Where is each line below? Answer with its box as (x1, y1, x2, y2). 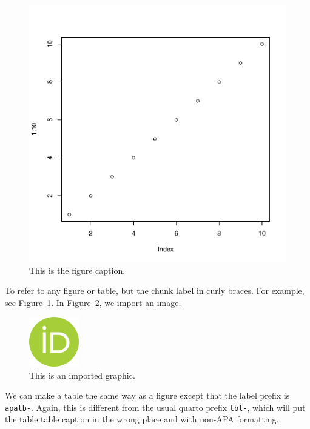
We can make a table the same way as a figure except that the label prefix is (5, 389, 290, 402)
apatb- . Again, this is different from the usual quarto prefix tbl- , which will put (5, 401, 306, 413)
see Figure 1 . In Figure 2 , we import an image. (5, 296, 181, 308)
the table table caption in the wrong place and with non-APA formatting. (5, 413, 279, 425)
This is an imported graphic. (29, 368, 135, 381)
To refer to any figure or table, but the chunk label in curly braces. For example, (5, 284, 305, 297)
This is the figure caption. (29, 264, 126, 276)
